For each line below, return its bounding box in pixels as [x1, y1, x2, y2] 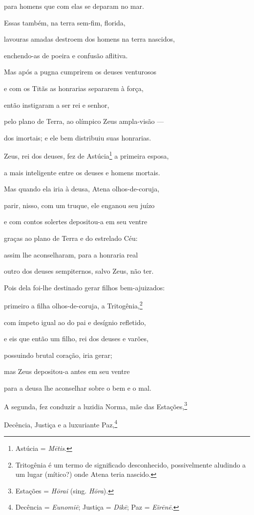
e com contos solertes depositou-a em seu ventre [4, 216, 148, 227]
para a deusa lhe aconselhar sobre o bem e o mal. [4, 382, 151, 393]
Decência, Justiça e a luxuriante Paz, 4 [4, 418, 118, 429]
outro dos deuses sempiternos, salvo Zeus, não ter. [4, 266, 154, 276]
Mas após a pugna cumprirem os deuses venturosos [4, 67, 157, 77]
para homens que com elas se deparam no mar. [4, 1, 144, 11]
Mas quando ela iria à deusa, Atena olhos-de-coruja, [4, 184, 160, 194]
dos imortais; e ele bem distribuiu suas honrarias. [4, 132, 151, 142]
